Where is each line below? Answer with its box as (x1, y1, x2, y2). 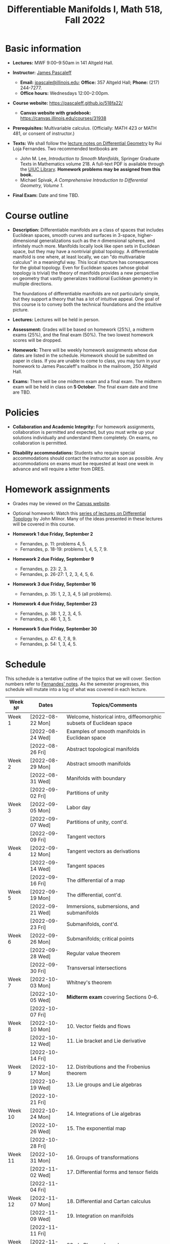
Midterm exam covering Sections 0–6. (66, 993, 158, 1000)
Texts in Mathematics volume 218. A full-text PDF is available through (20, 161, 164, 167)
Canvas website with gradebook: (20, 110, 91, 116)
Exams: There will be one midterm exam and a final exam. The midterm (12, 378, 162, 384)
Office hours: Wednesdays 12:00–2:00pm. (20, 90, 110, 96)
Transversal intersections (66, 964, 127, 971)
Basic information (5, 43, 81, 54)
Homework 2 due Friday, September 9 (12, 556, 95, 562)
